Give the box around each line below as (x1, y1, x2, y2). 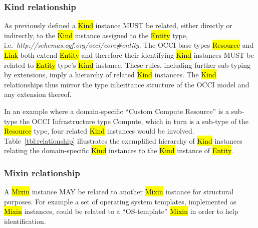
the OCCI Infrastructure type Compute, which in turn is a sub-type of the (20, 116, 249, 126)
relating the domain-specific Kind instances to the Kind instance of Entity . (4, 145, 233, 156)
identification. (4, 215, 46, 226)
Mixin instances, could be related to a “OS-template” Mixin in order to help (4, 206, 238, 216)
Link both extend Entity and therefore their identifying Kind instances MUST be (4, 50, 254, 60)
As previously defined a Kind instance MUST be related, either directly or (4, 20, 232, 31)
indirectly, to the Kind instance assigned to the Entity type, (4, 30, 188, 40)
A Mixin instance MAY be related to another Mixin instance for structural (4, 186, 234, 197)
